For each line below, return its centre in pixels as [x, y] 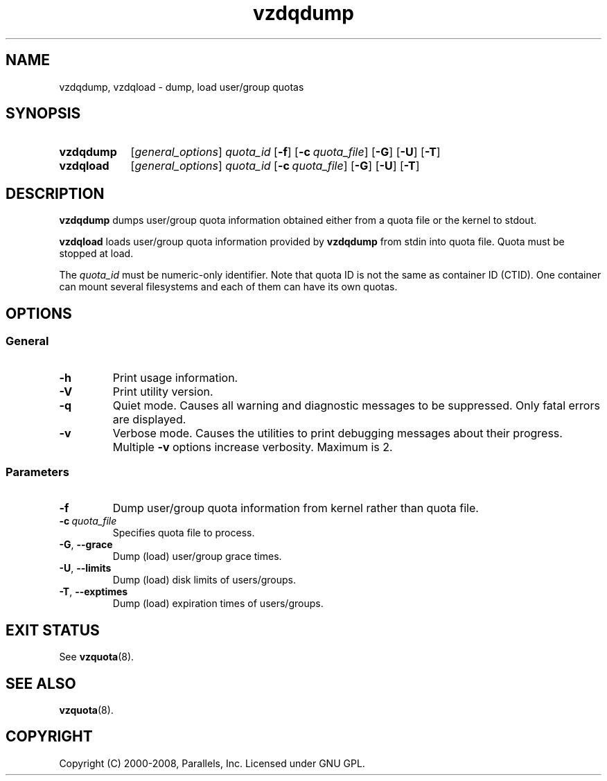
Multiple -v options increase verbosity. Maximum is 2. [253, 447]
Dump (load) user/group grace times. [197, 556]
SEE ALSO [41, 683]
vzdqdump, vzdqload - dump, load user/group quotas [182, 87]
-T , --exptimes [94, 592]
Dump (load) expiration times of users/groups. [218, 604]
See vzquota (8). [97, 657]
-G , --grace [86, 545]
